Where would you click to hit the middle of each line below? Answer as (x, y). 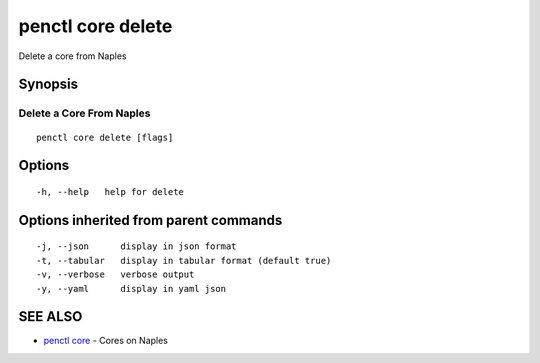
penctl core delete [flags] (105, 137)
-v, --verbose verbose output (115, 274)
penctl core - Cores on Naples (106, 341)
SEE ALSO (50, 316)
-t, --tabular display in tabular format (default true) (184, 260)
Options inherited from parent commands (150, 220)
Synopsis (48, 84)
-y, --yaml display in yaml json (131, 288)
